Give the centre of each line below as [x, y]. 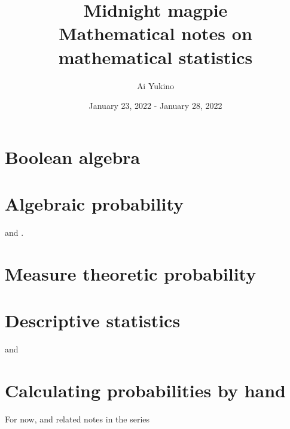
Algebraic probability [94, 204]
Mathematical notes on [155, 33]
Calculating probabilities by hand [145, 390]
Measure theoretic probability [131, 273]
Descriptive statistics [93, 320]
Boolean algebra [73, 156]
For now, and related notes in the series [77, 419]
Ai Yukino [155, 85]
